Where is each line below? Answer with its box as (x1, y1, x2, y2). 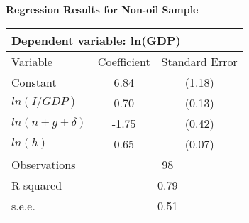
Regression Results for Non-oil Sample (6, 2, 199, 16)
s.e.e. (11, 197, 35, 214)
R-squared (11, 176, 62, 193)
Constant (11, 73, 57, 90)
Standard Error (161, 53, 238, 70)
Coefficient (97, 53, 150, 70)
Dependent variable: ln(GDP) (11, 31, 181, 48)
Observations (11, 156, 76, 173)
